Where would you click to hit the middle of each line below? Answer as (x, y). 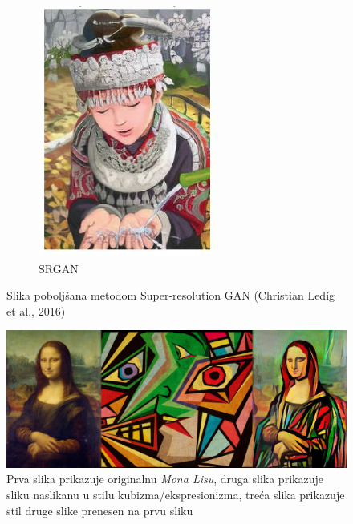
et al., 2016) (36, 310)
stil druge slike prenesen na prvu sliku (100, 510)
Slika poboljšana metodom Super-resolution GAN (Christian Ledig (171, 295)
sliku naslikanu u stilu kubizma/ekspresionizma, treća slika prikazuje (176, 494)
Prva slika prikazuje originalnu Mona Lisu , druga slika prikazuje (165, 479)
